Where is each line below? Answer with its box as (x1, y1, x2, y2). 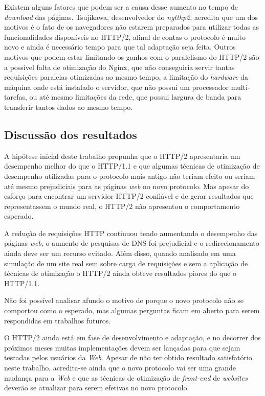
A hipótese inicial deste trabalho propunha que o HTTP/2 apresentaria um (4, 150, 240, 161)
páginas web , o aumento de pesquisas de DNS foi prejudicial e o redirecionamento (4, 238, 259, 248)
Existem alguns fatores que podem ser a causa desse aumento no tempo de (4, 2, 238, 12)
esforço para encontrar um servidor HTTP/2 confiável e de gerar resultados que (4, 191, 254, 201)
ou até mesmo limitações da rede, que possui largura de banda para (29, 91, 241, 102)
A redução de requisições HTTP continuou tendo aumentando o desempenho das (4, 227, 258, 238)
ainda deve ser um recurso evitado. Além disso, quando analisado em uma (4, 248, 236, 259)
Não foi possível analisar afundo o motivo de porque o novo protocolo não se (4, 295, 244, 306)
